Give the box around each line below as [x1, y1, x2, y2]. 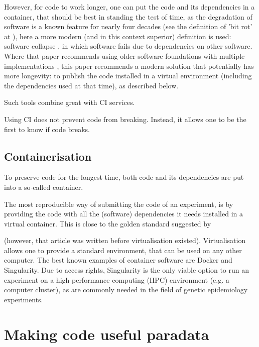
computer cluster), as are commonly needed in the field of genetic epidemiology [4, 284, 248, 295]
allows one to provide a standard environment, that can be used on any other [4, 245, 242, 255]
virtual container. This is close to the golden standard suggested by [4, 218, 211, 228]
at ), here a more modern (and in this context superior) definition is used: [4, 31, 231, 41]
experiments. [4, 294, 43, 304]
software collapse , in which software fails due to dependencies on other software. [4, 41, 252, 51]
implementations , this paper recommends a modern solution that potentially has [4, 60, 254, 71]
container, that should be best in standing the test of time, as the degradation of [4, 11, 252, 22]
